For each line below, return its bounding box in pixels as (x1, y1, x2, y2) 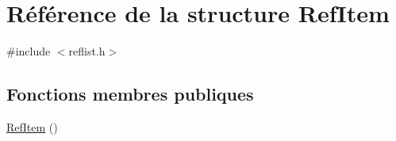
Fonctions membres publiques (6, 82, 254, 106)
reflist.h (68, 43, 106, 59)
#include (6, 43, 51, 59)
